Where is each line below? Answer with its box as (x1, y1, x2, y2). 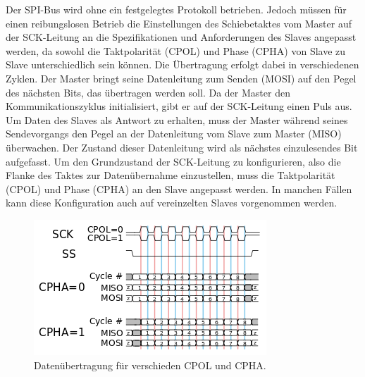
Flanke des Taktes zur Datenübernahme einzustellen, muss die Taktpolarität (6, 168, 335, 183)
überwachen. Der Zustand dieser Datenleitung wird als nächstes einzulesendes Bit (6, 140, 358, 154)
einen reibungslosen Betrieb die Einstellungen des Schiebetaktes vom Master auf (6, 16, 352, 30)
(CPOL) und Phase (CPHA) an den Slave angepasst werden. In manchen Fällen (6, 181, 352, 196)
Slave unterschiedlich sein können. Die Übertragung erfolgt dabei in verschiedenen (6, 57, 359, 72)
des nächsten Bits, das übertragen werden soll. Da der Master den (6, 85, 290, 99)
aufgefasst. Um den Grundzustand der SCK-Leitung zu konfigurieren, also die (6, 154, 341, 168)
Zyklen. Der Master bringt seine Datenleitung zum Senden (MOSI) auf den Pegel (6, 70, 357, 85)
